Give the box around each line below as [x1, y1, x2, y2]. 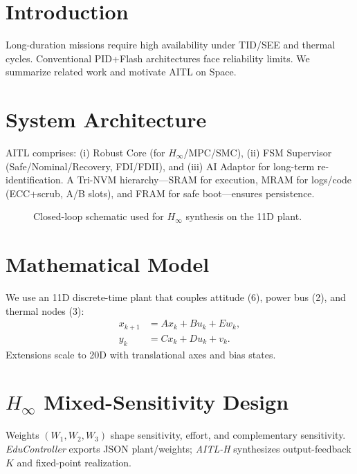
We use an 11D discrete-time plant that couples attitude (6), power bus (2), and [6, 290, 346, 304]
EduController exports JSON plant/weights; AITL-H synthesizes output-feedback [6, 441, 351, 455]
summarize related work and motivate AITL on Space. [6, 64, 237, 79]
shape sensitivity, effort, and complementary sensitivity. [110, 428, 346, 442]
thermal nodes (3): [6, 303, 84, 318]
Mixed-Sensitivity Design [44, 388, 289, 416]
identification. [6, 172, 64, 187]
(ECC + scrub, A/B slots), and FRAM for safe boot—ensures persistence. [6, 185, 315, 200]
